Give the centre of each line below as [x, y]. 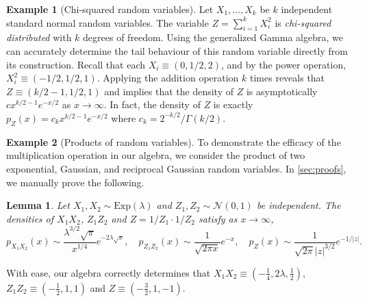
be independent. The [299, 205]
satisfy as [218, 218]
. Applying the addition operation [168, 78]
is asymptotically [282, 91]
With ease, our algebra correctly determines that [109, 272]
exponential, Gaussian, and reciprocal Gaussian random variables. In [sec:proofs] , [176, 168]
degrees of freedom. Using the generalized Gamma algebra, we [213, 37]
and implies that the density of [169, 91]
